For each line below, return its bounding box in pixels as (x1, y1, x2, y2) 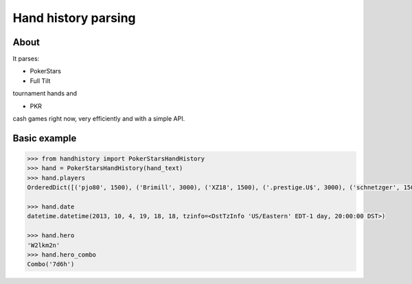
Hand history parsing (12, 10, 137, 25)
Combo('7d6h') (27, 261, 75, 268)
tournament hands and (12, 89, 77, 97)
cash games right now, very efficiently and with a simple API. (12, 115, 185, 123)
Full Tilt (30, 76, 51, 85)
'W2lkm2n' (27, 241, 60, 249)
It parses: (12, 55, 40, 63)
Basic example (12, 132, 77, 144)
